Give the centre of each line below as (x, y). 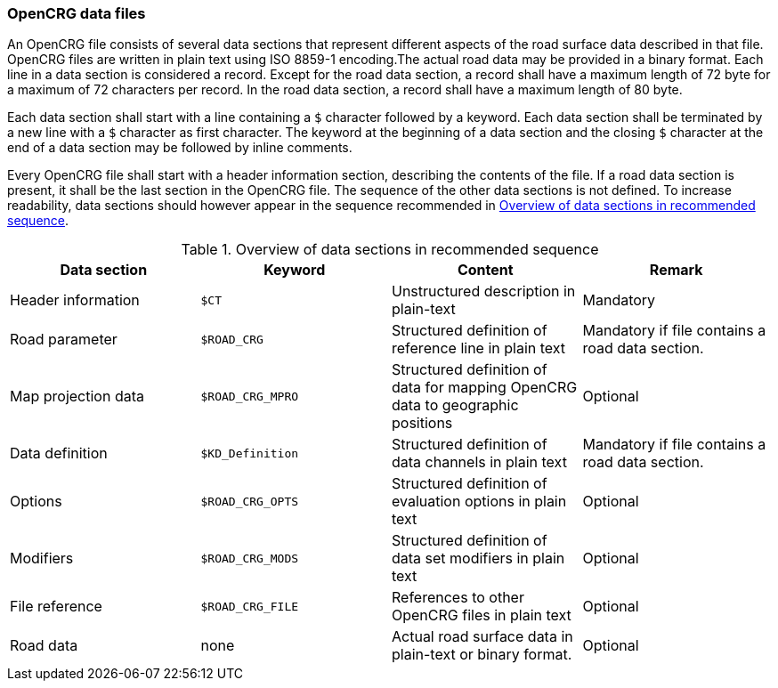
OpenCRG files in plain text (482, 615)
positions (422, 423)
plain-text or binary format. (482, 655)
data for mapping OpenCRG (485, 388)
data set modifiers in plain (478, 558)
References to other (458, 598)
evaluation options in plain (479, 502)
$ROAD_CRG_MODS (250, 558)
